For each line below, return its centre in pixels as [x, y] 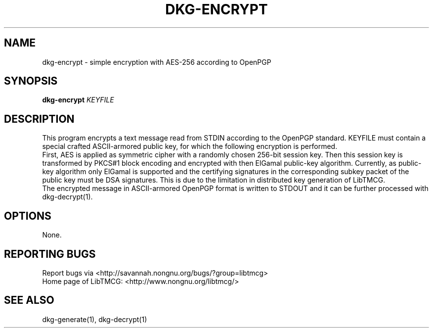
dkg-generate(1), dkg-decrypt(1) [95, 319]
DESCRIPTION [39, 119]
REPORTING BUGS [50, 254]
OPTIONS [28, 216]
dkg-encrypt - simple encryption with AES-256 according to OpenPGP [157, 62]
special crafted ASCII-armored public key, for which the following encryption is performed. [190, 146]
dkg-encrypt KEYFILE [78, 100]
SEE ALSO [29, 300]
